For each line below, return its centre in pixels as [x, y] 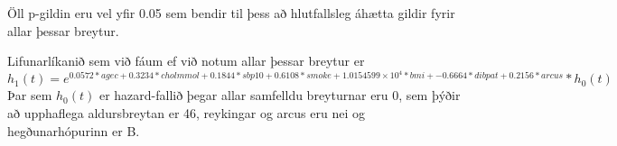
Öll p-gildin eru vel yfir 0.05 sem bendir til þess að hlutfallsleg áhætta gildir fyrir [231, 13]
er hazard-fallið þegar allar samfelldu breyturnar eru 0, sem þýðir [280, 95]
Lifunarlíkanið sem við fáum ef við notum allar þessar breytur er [186, 61]
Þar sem [30, 95]
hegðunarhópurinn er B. [74, 130]
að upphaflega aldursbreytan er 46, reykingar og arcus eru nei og [186, 113]
